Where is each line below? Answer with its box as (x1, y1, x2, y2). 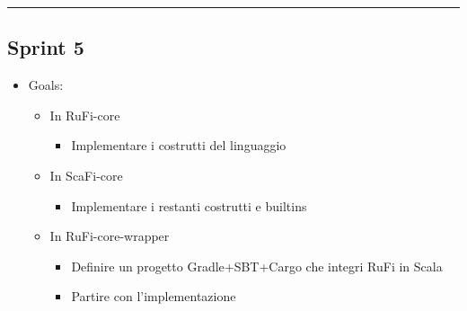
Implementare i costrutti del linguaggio (71, 136, 286, 155)
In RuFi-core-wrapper (49, 227, 170, 245)
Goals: (28, 76, 64, 94)
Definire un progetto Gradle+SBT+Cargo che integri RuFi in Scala (71, 256, 443, 275)
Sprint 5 (7, 33, 84, 61)
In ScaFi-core (49, 165, 123, 184)
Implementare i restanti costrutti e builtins (71, 196, 307, 215)
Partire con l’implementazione (71, 287, 236, 306)
